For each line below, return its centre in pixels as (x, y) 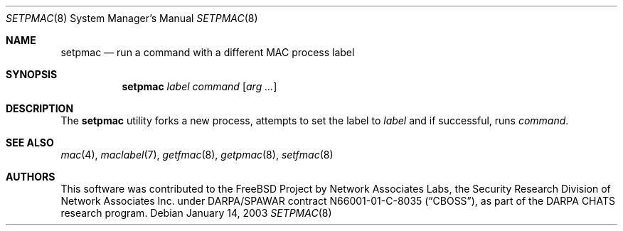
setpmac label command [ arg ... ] (199, 86)
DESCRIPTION (40, 108)
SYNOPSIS (32, 74)
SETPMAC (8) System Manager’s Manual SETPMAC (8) (132, 18)
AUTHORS (31, 177)
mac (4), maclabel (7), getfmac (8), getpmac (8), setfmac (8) (197, 155)
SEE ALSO (30, 143)
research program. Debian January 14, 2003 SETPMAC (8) (196, 213)
